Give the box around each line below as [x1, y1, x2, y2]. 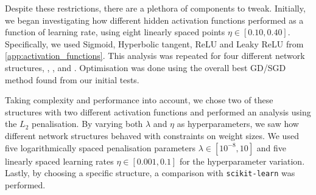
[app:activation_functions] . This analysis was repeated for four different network [5, 49, 305, 62]
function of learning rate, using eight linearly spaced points [5, 26, 225, 38]
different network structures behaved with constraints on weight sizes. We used [5, 129, 299, 142]
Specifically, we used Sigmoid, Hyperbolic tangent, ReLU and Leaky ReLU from [5, 37, 304, 50]
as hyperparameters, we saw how [177, 117, 299, 130]
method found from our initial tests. [5, 73, 139, 86]
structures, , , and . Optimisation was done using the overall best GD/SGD [5, 61, 286, 74]
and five [256, 141, 287, 154]
